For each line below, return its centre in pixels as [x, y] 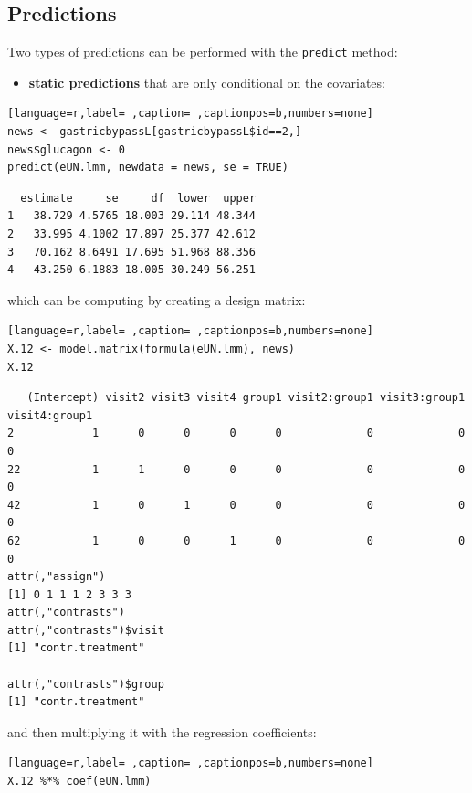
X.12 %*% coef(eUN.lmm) [79, 782]
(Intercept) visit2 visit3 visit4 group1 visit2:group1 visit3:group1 [246, 398]
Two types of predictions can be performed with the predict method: [203, 52]
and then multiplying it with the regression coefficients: [162, 731]
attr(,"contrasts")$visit [86, 630]
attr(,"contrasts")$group [86, 684]
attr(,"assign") [57, 577]
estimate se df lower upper [138, 198]
